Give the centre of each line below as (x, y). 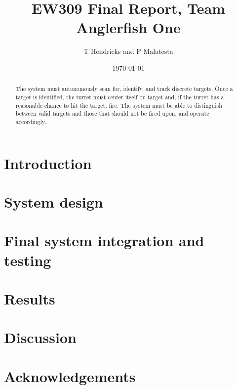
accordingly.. (32, 121)
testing (28, 260)
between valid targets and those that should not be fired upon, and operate (112, 113)
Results (30, 298)
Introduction (48, 163)
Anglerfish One (128, 27)
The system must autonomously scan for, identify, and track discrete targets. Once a (124, 89)
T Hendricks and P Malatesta (128, 51)
